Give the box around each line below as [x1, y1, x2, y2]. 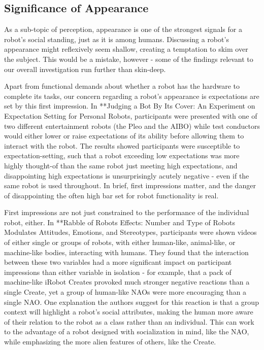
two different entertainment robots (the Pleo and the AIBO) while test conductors [4, 120, 260, 131]
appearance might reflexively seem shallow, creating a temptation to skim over [4, 44, 248, 54]
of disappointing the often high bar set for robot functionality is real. [4, 190, 219, 200]
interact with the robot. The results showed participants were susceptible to [4, 140, 240, 151]
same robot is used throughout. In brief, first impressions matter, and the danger [4, 180, 256, 191]
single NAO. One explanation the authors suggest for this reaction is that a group [4, 296, 259, 307]
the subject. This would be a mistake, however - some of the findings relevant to [4, 53, 253, 64]
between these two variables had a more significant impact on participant [4, 257, 232, 267]
